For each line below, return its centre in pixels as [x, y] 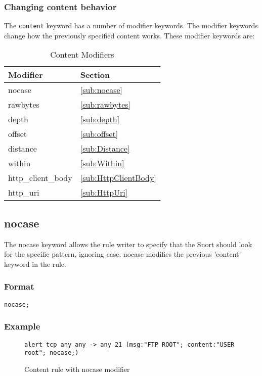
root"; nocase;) [52, 353]
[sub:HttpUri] [104, 193]
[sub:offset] [99, 134]
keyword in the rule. [35, 264]
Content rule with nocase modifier [77, 369]
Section [95, 75]
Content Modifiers [82, 55]
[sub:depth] [100, 119]
